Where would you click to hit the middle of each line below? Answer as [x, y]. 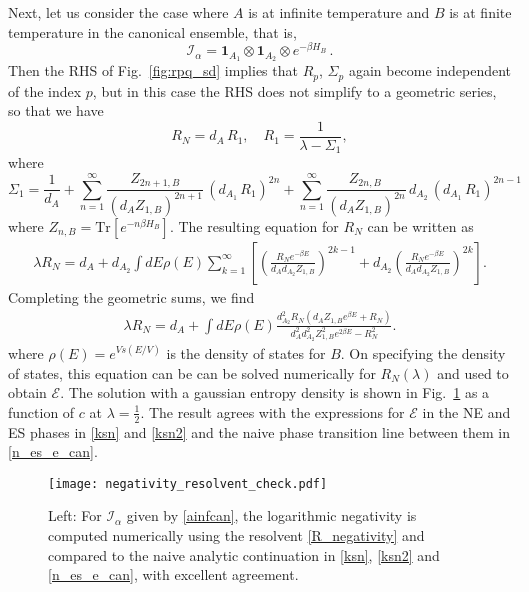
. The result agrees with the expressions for [272, 411]
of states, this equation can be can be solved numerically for [192, 372]
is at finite [480, 12]
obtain [27, 392]
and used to [473, 372]
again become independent [430, 70]
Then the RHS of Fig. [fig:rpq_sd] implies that [153, 70]
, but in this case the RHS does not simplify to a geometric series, [294, 90]
